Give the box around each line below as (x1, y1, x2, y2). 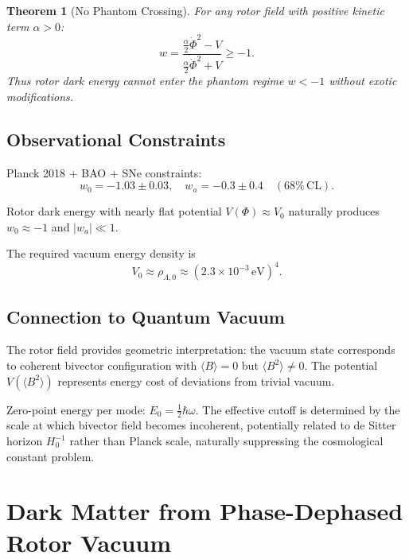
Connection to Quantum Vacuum (6, 304, 285, 328)
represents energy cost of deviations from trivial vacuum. (57, 372, 335, 389)
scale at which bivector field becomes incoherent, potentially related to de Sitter (6, 417, 396, 433)
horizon (6, 433, 43, 449)
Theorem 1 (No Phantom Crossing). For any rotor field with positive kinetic (6, 2, 384, 18)
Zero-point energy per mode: (6, 401, 146, 417)
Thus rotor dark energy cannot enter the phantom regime (6, 72, 284, 89)
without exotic (329, 72, 397, 89)
